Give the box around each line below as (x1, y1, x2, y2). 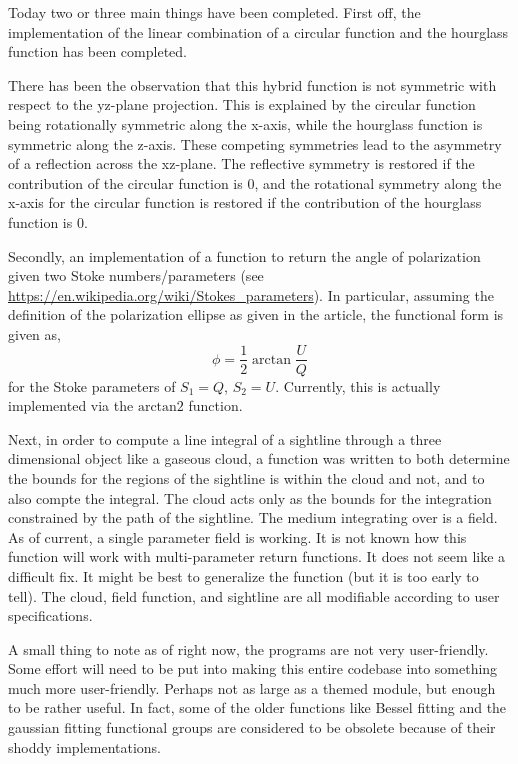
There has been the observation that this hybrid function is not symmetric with (8, 74, 497, 95)
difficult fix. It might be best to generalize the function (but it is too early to (8, 565, 479, 586)
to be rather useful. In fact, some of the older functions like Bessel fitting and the (8, 697, 507, 718)
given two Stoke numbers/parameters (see (8, 265, 264, 286)
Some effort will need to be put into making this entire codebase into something (8, 658, 498, 679)
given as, (8, 323, 61, 344)
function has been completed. (8, 41, 187, 62)
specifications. (8, 605, 93, 626)
